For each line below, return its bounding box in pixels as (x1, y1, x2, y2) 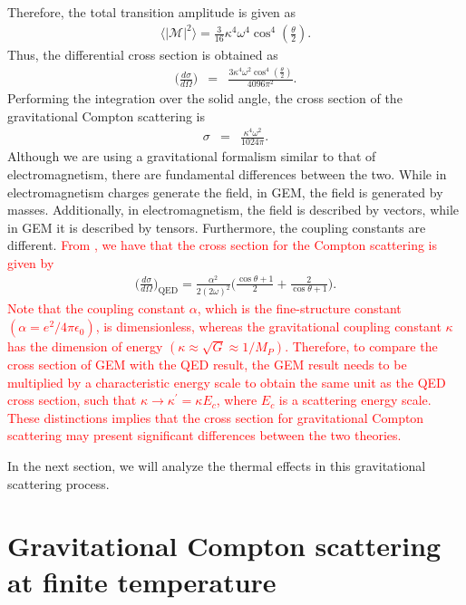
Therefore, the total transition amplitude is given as (7, 3, 296, 21)
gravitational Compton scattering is (7, 106, 206, 125)
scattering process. (7, 474, 110, 493)
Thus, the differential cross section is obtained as (7, 45, 278, 64)
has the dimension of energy (7, 337, 163, 356)
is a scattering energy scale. (278, 390, 432, 409)
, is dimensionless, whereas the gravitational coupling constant (95, 317, 442, 336)
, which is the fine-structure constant (197, 299, 402, 318)
